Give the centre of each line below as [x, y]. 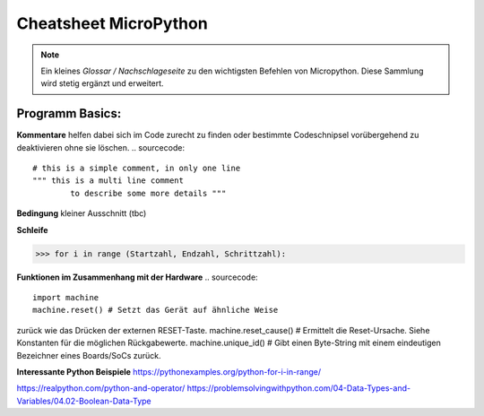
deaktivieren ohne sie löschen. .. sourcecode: [101, 147]
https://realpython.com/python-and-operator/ [101, 388]
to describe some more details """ [148, 193]
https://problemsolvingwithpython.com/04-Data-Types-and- [299, 388]
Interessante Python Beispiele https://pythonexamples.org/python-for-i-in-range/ [169, 371]
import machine [66, 297]
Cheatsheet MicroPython [112, 23]
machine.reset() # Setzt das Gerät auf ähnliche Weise [156, 310]
